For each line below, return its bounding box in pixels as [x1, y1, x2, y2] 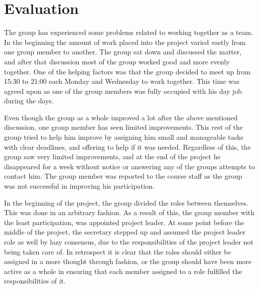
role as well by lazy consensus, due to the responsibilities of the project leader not [4, 237, 254, 247]
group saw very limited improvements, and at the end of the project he [4, 151, 221, 162]
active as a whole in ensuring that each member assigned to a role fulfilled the [4, 266, 242, 276]
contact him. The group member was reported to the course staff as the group [4, 171, 243, 181]
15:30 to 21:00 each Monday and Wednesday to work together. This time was [4, 76, 240, 86]
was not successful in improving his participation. [4, 181, 155, 191]
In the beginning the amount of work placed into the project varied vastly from [4, 36, 246, 47]
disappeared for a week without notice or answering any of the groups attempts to [4, 161, 255, 171]
